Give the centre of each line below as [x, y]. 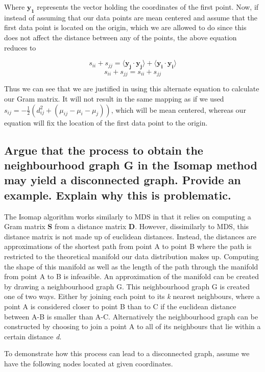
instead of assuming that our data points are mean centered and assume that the [131, 17]
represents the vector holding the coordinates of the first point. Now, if [148, 7]
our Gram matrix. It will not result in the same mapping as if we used [114, 99]
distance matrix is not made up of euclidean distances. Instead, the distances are [130, 236]
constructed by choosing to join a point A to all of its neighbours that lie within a [132, 326]
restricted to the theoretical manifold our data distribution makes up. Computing [131, 256]
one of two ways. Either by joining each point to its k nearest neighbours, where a [132, 296]
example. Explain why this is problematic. [118, 195]
